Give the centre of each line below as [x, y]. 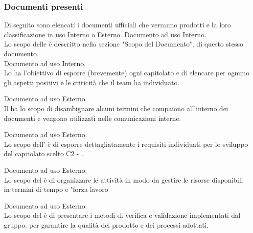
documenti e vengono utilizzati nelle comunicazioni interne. [92, 118]
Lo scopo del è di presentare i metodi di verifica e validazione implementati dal [122, 215]
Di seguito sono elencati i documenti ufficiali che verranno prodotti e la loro [117, 25]
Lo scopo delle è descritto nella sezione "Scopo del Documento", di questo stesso [124, 44]
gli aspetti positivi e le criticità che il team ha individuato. [92, 82]
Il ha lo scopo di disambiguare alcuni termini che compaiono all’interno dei [116, 108]
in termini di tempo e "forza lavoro [56, 189]
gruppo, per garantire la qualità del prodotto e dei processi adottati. [106, 224]
